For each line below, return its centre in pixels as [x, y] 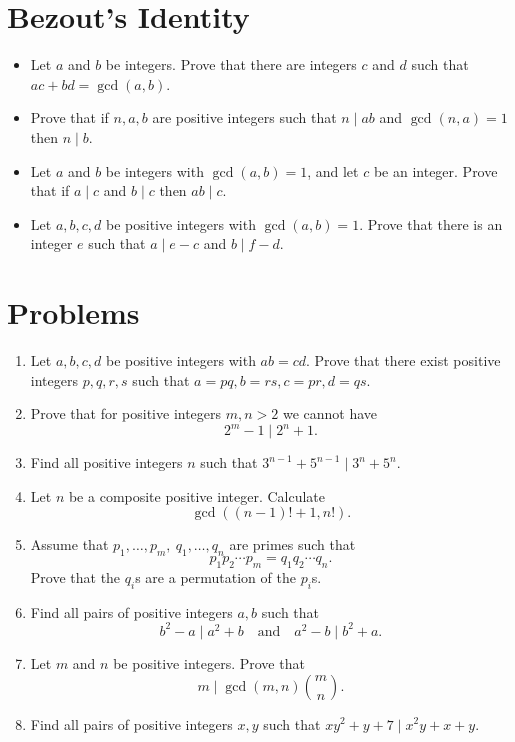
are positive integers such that [244, 117]
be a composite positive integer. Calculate [197, 495]
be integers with [154, 170]
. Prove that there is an [431, 223]
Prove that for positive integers [126, 413]
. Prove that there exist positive [403, 360]
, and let [333, 170]
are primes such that [292, 544]
